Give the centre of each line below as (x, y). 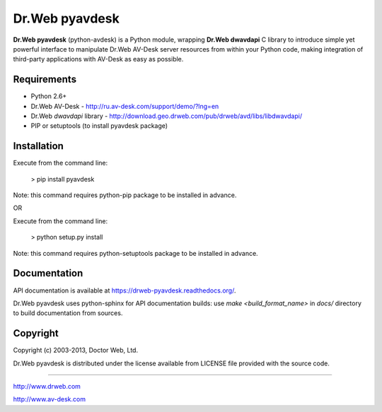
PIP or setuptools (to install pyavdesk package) (99, 126)
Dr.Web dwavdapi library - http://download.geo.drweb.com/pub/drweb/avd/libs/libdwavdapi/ (167, 116)
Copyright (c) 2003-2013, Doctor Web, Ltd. (75, 351)
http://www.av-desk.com (50, 399)
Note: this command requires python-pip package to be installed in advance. (125, 195)
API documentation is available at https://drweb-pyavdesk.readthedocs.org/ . (125, 290)
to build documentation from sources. (68, 313)
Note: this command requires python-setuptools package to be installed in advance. (135, 253)
